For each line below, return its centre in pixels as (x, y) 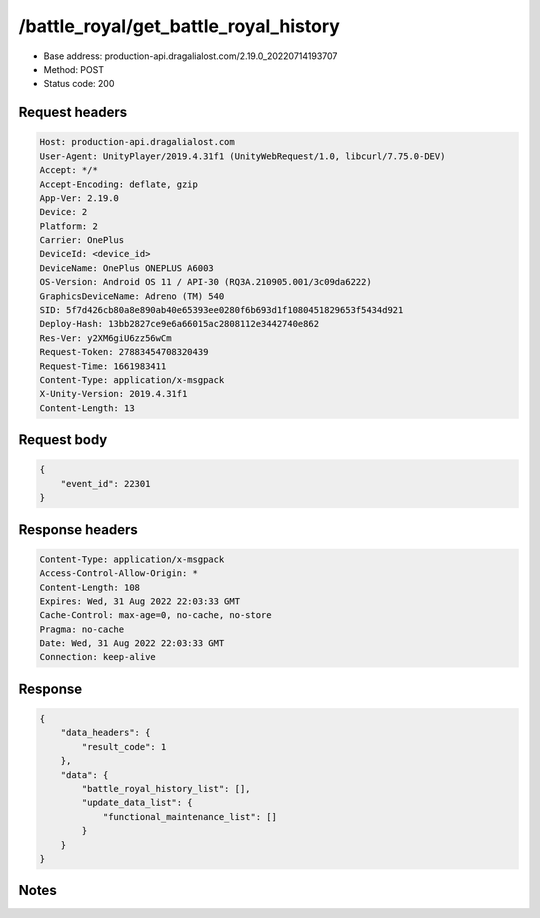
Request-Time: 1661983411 (103, 366)
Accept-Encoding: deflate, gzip (119, 184)
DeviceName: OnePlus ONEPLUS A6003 (126, 268)
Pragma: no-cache (82, 629)
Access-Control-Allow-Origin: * (119, 573)
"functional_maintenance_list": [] (189, 816)
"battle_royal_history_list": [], (166, 788)
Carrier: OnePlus (82, 240)
